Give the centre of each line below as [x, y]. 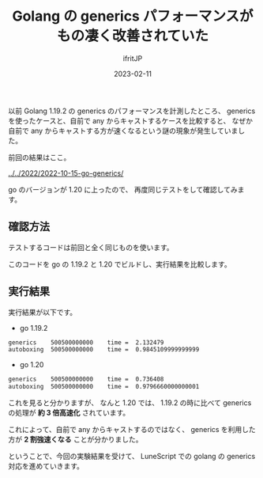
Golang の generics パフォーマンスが [133, 16]
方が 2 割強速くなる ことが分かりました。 [76, 439]
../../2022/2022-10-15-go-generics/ [66, 173]
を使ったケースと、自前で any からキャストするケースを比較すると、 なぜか [131, 120]
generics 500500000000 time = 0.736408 [86, 379]
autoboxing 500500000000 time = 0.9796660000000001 [104, 387]
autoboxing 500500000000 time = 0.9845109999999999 [104, 350]
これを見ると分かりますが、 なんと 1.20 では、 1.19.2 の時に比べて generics [130, 403]
